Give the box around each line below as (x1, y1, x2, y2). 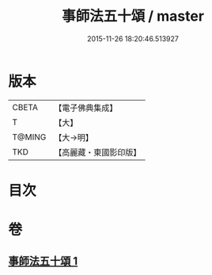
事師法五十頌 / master (62, 7, 204, 25)
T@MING (12, 132, 47, 143)
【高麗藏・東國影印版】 (54, 147, 142, 158)
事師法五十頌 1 (8, 254, 78, 268)
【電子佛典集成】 (54, 102, 118, 113)
